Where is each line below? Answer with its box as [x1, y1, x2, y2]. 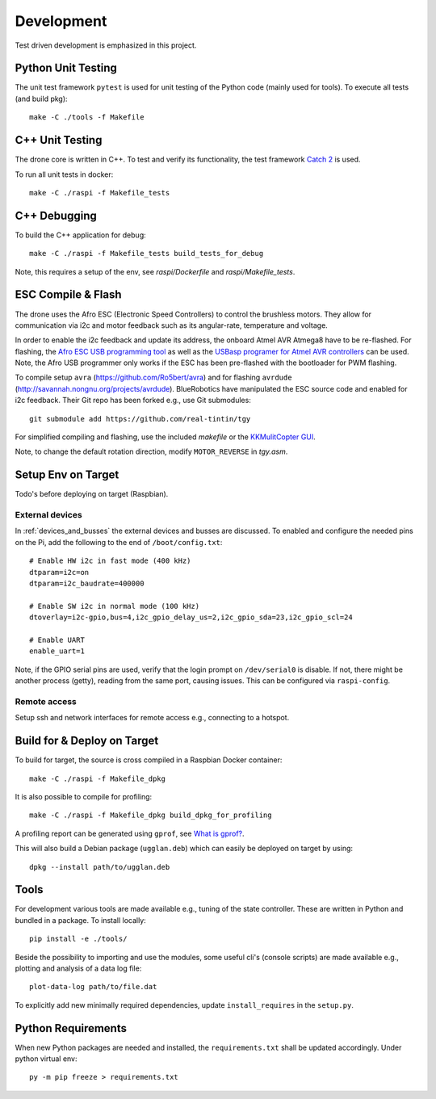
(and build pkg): [15, 94, 68, 103]
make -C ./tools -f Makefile [29, 113, 145, 122]
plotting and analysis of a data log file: [15, 963, 142, 973]
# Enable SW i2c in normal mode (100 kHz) [29, 602, 200, 610]
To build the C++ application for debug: [15, 230, 146, 240]
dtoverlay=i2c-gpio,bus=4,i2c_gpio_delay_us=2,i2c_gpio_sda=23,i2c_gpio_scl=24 [29, 613, 353, 622]
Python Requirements [15, 1021, 127, 1035]
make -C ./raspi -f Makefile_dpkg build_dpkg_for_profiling [29, 811, 272, 820]
